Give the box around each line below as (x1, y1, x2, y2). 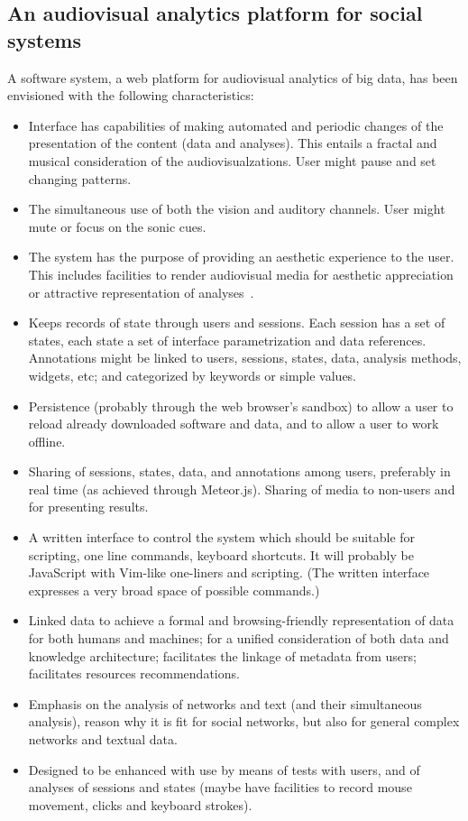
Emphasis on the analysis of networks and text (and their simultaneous (28, 694, 422, 713)
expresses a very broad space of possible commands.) (28, 580, 320, 599)
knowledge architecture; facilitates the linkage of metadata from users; (28, 646, 417, 665)
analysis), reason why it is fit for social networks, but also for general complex (28, 712, 460, 731)
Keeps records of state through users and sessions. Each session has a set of (28, 313, 445, 332)
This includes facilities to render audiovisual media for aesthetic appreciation (28, 264, 454, 283)
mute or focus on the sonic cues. (28, 217, 206, 235)
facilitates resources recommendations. (28, 664, 240, 683)
